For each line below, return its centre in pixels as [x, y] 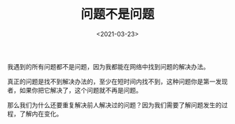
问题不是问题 [117, 14]
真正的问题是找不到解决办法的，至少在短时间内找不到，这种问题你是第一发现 [117, 82]
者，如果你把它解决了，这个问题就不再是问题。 [74, 90]
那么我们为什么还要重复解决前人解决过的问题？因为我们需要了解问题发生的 [114, 104]
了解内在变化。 [41, 114]
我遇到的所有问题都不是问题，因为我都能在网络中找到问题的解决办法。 [108, 66]
